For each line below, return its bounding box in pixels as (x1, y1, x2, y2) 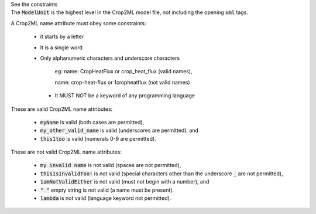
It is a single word (40, 44, 83, 51)
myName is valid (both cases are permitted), (40, 118, 145, 125)
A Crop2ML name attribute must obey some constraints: (11, 19, 146, 26)
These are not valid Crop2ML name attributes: (11, 148, 122, 155)
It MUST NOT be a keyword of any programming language (54, 92, 195, 99)
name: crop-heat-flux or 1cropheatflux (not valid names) (54, 79, 190, 86)
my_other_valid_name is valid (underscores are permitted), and (40, 127, 199, 134)
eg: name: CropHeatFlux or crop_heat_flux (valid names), (54, 68, 193, 75)
